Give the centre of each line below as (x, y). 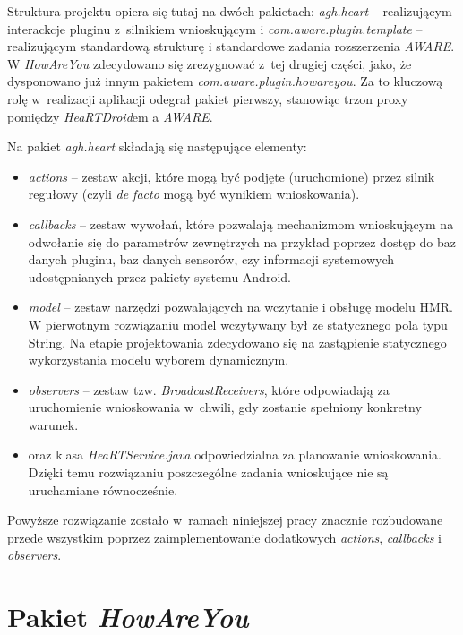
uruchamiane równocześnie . (103, 489)
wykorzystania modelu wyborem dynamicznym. (159, 360)
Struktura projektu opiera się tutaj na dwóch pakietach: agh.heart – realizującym (230, 11)
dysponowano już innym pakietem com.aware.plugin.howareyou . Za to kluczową (225, 81)
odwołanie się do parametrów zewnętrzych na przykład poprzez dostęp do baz (242, 241)
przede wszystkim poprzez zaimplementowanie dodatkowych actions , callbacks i (225, 537)
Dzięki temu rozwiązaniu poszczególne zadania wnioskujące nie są (208, 472)
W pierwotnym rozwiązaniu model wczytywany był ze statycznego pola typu (238, 324)
